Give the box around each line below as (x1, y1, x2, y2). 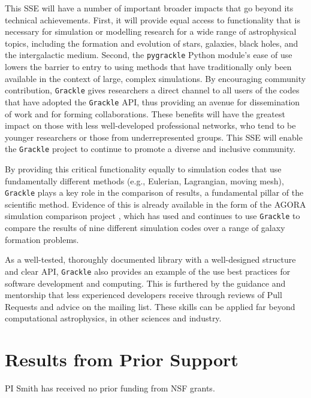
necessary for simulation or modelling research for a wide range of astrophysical (5, 25, 297, 38)
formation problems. (5, 233, 79, 245)
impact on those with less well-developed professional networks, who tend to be (5, 119, 296, 132)
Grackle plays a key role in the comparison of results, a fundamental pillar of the (5, 186, 304, 199)
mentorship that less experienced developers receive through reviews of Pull (5, 288, 282, 301)
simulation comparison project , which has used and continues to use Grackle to (5, 209, 300, 222)
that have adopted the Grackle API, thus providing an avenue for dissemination (5, 95, 300, 108)
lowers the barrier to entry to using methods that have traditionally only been (5, 60, 292, 73)
